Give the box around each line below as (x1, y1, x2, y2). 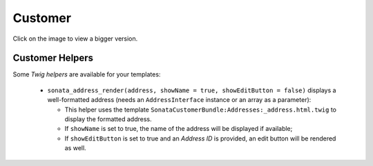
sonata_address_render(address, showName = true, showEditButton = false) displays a (47, 86, 336, 94)
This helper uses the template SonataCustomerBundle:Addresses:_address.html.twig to (64, 105, 336, 114)
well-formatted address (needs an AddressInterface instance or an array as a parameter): (47, 96, 312, 104)
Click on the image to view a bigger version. (12, 34, 138, 43)
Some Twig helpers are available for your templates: (12, 70, 161, 79)
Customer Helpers (12, 52, 93, 64)
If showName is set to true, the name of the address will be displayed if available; (64, 125, 293, 133)
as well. (64, 144, 86, 152)
